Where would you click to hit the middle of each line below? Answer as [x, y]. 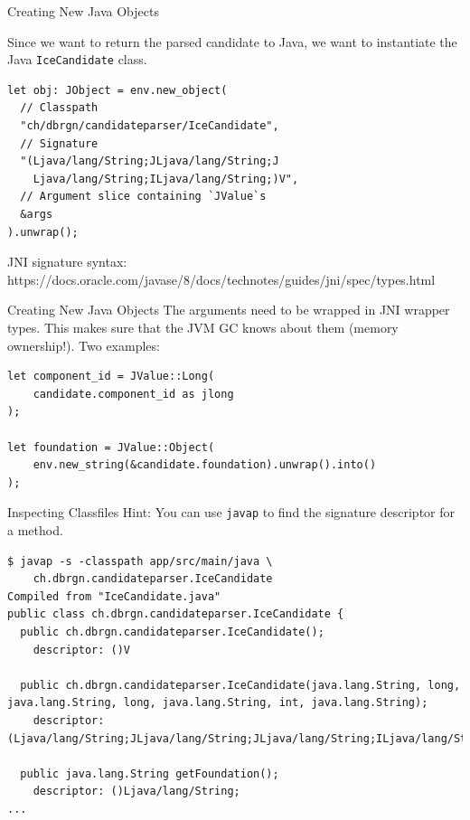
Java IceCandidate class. [77, 59]
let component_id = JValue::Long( [111, 377]
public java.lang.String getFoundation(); [150, 773]
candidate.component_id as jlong [133, 394]
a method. [35, 529]
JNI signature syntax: [67, 262]
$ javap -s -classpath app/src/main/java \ [140, 561]
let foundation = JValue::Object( [111, 447]
